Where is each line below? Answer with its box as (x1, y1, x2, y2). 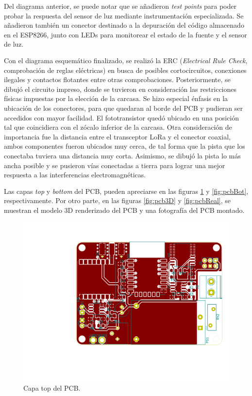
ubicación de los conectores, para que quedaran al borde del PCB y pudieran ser (4, 103, 243, 113)
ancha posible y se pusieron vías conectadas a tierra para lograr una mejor (4, 160, 225, 170)
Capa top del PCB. (23, 382, 81, 393)
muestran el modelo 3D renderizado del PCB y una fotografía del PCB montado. (4, 205, 245, 215)
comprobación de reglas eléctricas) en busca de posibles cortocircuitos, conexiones (4, 65, 247, 75)
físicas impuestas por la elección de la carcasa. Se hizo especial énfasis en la (4, 93, 228, 103)
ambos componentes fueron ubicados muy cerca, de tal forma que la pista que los (4, 141, 245, 151)
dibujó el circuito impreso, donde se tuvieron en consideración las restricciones (4, 84, 237, 94)
